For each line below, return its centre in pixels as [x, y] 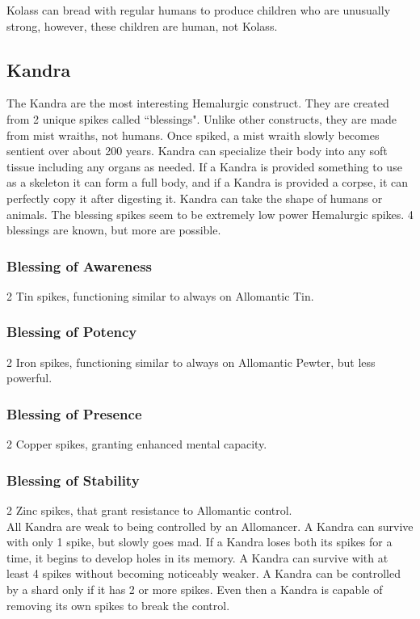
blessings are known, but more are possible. [114, 230]
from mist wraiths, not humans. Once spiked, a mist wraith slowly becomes [193, 135]
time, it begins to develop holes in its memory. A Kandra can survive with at [197, 557]
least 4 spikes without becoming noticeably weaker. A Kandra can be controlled [204, 573]
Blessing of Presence [74, 413]
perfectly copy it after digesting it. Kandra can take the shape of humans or [195, 198]
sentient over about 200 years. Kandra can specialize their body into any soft [197, 151]
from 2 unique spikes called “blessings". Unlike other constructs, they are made [202, 118]
